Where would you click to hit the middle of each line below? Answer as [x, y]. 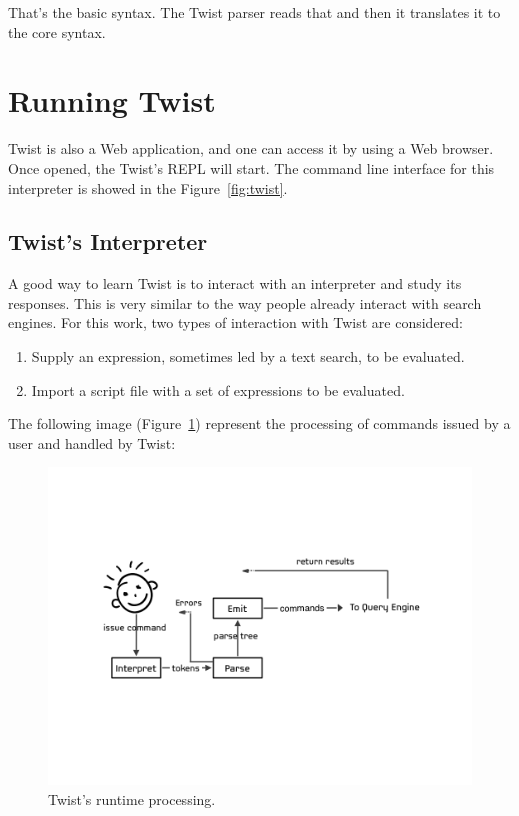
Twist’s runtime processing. [132, 799]
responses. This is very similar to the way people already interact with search [245, 302]
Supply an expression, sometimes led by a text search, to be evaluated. [248, 356]
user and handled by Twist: [92, 442]
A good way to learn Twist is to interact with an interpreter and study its [235, 283]
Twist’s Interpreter [108, 241]
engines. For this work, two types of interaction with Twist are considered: [235, 322]
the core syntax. [57, 31]
